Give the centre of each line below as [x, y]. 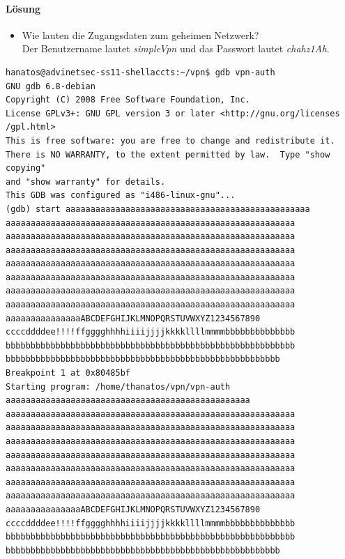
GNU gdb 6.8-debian [51, 86]
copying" [26, 168]
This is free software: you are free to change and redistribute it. [170, 140]
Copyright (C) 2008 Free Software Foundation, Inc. [128, 100]
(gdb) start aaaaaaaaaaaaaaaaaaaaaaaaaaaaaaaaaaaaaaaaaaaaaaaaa [158, 209]
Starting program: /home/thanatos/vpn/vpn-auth [118, 386]
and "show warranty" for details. [86, 182]
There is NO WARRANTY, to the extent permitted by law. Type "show [168, 154]
